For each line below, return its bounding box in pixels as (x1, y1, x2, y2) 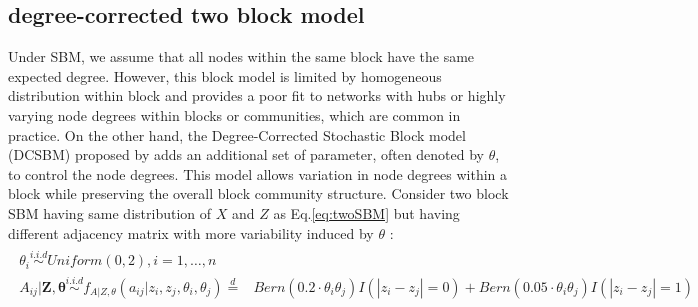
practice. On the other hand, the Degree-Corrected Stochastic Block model (8, 124, 466, 145)
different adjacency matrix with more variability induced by (8, 222, 374, 243)
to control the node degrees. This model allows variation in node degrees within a (8, 163, 507, 184)
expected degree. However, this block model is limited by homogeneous (8, 65, 442, 86)
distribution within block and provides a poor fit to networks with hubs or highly (8, 85, 506, 106)
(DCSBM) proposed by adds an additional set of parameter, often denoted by (8, 144, 485, 165)
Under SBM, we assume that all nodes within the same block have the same (8, 46, 475, 67)
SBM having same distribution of (8, 202, 212, 223)
